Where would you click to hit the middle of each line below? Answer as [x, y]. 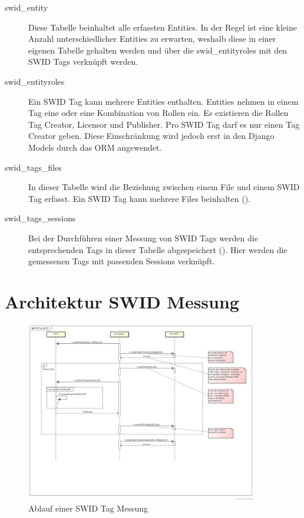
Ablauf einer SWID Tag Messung [88, 508]
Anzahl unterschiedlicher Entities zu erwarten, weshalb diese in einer [152, 39]
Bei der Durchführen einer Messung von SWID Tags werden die [143, 238]
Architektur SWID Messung [122, 301]
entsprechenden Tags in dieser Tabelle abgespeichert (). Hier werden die [158, 249]
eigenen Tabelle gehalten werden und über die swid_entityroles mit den [158, 50]
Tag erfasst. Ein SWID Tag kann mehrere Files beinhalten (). [140, 198]
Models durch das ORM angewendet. [95, 147]
